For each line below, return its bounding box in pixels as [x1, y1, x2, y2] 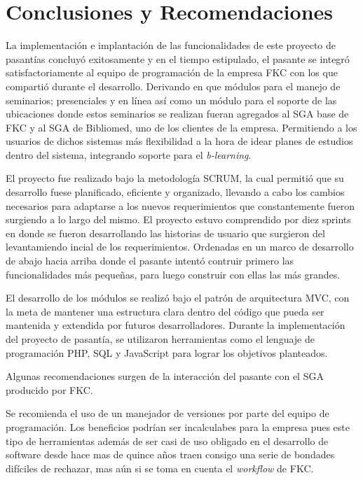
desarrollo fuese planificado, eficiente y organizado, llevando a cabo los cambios [6, 185, 345, 199]
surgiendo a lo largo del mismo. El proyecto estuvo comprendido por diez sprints [6, 212, 351, 227]
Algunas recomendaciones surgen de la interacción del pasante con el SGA [6, 369, 324, 383]
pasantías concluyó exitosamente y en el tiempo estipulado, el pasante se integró [6, 51, 350, 66]
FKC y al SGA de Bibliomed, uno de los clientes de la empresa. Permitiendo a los [6, 120, 357, 134]
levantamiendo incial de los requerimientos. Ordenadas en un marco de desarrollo [6, 239, 354, 254]
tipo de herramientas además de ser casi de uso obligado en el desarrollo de [6, 433, 329, 448]
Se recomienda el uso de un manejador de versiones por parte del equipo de [6, 406, 329, 421]
